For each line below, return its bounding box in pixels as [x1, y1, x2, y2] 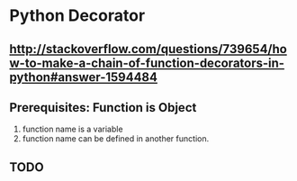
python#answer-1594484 [9, 69, 157, 85]
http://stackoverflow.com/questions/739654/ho [9, 41, 288, 57]
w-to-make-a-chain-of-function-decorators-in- [9, 55, 285, 70]
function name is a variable [22, 123, 123, 135]
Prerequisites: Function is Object [9, 100, 197, 115]
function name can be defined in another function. [22, 133, 210, 144]
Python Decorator [9, 5, 146, 26]
